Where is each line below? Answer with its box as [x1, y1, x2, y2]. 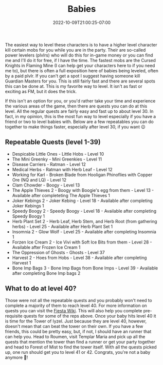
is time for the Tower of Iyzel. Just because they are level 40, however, [5, 318, 147, 324]
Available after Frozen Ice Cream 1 [12, 244, 81, 250]
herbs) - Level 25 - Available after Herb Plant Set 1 [12, 223, 113, 229]
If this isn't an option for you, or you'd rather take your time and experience [5, 98, 156, 103]
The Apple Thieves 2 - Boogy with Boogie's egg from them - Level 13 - [12, 187, 154, 193]
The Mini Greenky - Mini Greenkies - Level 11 [12, 156, 102, 162]
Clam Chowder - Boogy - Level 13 [12, 182, 80, 188]
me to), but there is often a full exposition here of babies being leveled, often [5, 67, 159, 74]
